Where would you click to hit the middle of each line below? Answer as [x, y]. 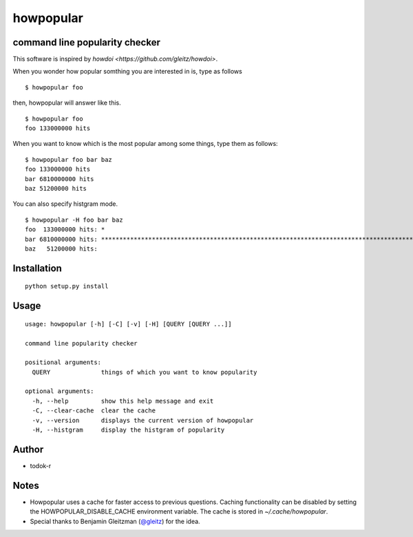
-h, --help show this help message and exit [123, 401]
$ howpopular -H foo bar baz [74, 220]
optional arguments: [60, 391]
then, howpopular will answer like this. [67, 103]
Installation [37, 268]
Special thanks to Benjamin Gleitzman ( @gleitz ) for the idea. [115, 521]
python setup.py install [67, 286]
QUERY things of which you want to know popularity [145, 372]
